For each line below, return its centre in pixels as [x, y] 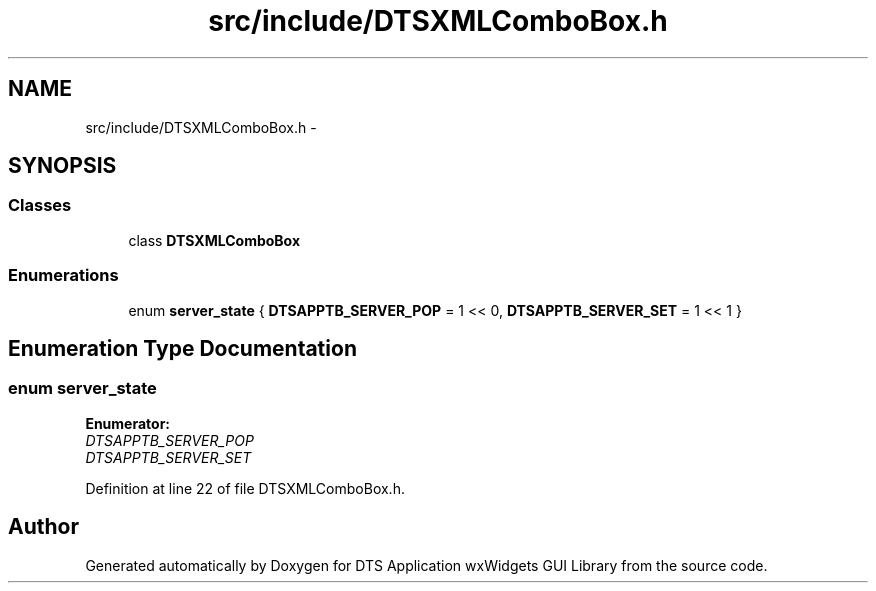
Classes [40, 205]
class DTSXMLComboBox [214, 240]
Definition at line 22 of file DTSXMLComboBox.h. [245, 488]
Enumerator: [128, 423]
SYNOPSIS [62, 166]
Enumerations [63, 275]
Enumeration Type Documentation [182, 348]
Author [43, 527]
